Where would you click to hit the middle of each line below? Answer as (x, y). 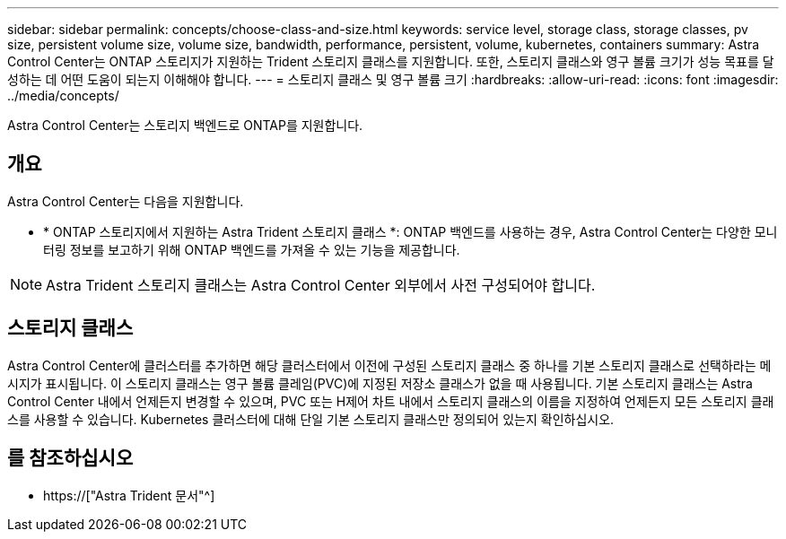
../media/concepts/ (63, 96)
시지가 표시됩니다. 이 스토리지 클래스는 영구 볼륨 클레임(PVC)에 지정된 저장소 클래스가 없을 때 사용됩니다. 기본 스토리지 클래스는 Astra (380, 383)
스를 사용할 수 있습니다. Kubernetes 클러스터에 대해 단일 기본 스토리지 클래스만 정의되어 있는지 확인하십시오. (311, 419)
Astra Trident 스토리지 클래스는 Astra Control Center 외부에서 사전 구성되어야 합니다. (321, 285)
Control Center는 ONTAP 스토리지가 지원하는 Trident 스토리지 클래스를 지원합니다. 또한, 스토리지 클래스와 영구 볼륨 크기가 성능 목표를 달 (391, 61)
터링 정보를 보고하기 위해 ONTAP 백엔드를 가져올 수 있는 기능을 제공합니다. (252, 249)
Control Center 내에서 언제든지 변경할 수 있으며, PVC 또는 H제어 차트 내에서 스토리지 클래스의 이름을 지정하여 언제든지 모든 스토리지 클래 (391, 401)
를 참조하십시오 (70, 458)
